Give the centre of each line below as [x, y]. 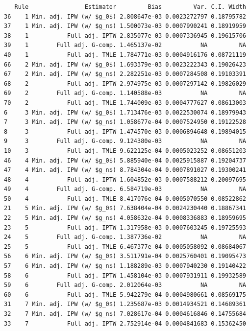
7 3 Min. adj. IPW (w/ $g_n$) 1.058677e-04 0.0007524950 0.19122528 [125, 122]
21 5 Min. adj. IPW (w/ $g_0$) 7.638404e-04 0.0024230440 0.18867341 [125, 208]
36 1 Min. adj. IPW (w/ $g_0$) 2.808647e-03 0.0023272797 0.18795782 [125, 16]
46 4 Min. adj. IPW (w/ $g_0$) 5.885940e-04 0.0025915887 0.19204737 [125, 160]
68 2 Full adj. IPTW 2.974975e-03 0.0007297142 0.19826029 [125, 83]
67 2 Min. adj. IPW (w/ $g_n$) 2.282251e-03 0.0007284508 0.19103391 [125, 74]
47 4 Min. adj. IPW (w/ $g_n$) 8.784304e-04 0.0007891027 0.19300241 [125, 170]
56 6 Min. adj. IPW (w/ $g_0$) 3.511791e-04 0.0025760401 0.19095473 [125, 256]
